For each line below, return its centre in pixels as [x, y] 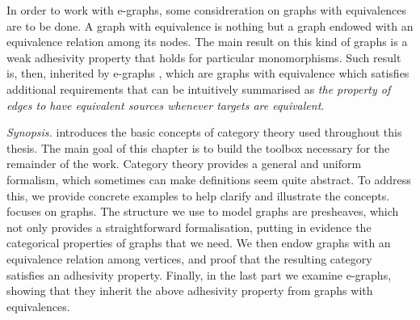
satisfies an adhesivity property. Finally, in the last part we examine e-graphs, [199, 274]
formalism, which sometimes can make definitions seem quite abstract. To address [209, 179]
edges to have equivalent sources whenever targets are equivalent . [166, 105]
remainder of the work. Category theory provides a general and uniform [184, 164]
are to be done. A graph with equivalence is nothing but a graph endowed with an [210, 25]
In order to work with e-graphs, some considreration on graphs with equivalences [206, 10]
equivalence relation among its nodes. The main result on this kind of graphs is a [207, 42]
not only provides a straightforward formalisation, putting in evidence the [189, 227]
